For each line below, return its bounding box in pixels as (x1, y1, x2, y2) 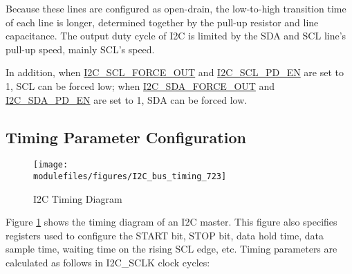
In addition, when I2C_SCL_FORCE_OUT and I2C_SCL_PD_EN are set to (6, 65, 344, 80)
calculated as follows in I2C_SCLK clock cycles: (6, 255, 210, 270)
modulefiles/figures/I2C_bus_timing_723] (33, 172, 227, 182)
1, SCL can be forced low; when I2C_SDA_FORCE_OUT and (6, 78, 275, 93)
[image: (33, 160, 68, 170)
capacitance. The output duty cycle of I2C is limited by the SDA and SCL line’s (6, 28, 346, 43)
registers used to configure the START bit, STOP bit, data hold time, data (6, 228, 324, 242)
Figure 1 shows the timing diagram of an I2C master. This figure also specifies (6, 214, 337, 229)
